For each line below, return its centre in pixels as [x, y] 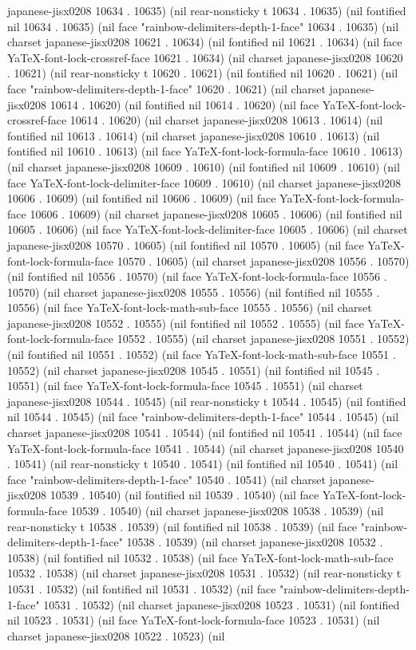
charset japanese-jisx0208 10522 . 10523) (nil [116, 635]
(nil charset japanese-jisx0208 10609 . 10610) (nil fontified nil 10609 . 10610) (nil [204, 166]
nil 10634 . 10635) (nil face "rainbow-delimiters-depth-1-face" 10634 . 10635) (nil [203, 26]
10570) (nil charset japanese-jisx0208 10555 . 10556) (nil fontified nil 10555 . [194, 292]
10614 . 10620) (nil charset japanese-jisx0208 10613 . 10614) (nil [226, 120]
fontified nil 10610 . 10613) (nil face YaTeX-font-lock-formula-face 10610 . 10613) [205, 151]
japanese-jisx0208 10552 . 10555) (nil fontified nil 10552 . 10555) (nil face [186, 323]
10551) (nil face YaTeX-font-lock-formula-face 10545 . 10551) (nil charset [185, 386]
